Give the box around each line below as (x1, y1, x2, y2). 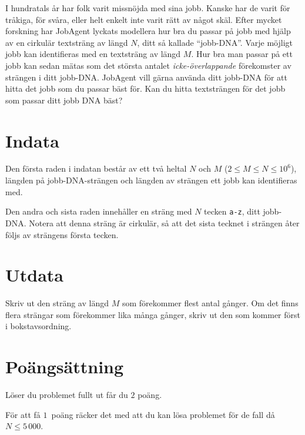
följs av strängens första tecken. (5, 228, 119, 240)
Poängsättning (5, 354, 124, 379)
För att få (5, 408, 41, 420)
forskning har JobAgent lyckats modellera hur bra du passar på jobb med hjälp (5, 25, 291, 37)
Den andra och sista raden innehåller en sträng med (5, 205, 192, 217)
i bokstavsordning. (5, 320, 72, 332)
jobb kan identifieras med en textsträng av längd (5, 48, 181, 60)
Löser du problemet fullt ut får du (5, 389, 128, 401)
